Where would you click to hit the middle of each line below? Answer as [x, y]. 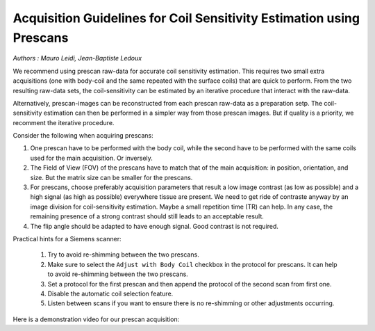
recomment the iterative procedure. [64, 122]
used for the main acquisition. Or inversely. [91, 158]
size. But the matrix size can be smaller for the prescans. [111, 177]
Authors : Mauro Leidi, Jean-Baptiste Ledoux [77, 58]
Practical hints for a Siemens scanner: [67, 239]
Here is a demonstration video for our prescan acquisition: [96, 319]
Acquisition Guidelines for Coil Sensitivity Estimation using [186, 18]
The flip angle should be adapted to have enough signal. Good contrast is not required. [155, 226]
